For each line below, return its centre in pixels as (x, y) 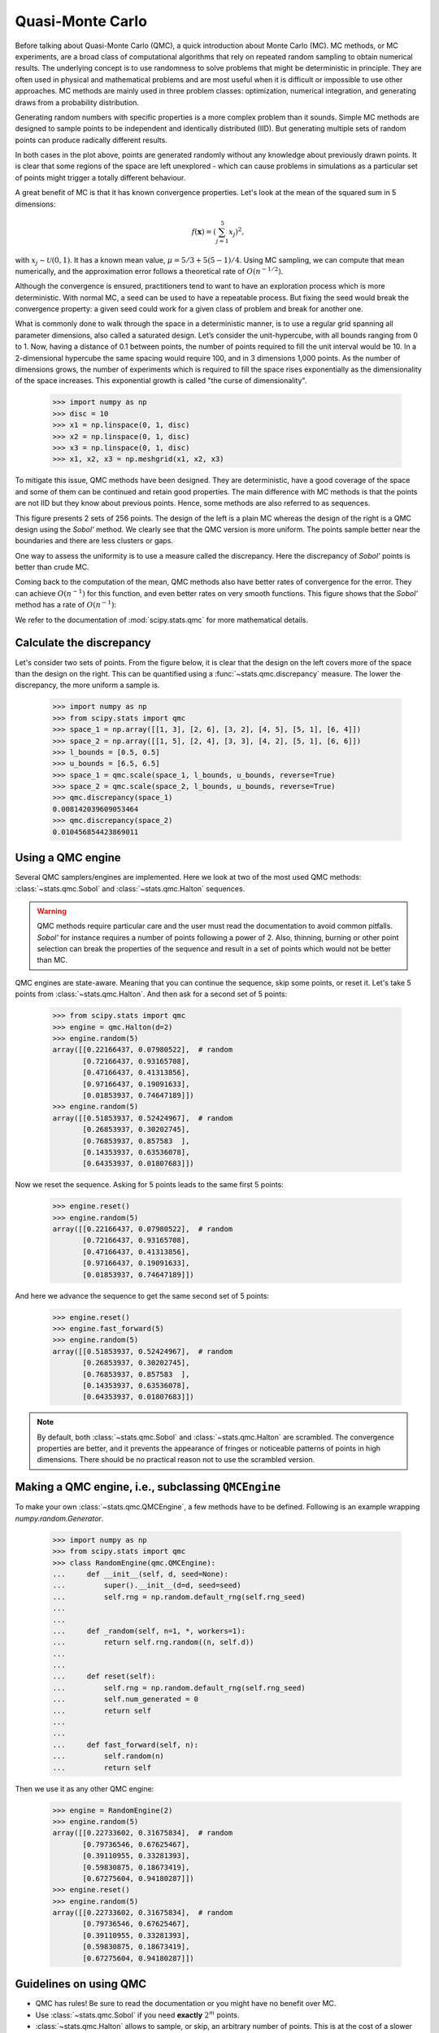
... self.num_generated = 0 (126, 1699)
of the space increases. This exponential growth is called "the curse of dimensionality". (161, 381)
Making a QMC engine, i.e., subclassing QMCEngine (148, 1487)
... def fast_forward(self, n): (126, 1745)
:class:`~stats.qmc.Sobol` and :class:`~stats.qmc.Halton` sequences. (130, 888)
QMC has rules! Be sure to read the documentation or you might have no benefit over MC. (186, 2004)
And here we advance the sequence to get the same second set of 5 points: (142, 1295)
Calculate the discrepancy (83, 643)
